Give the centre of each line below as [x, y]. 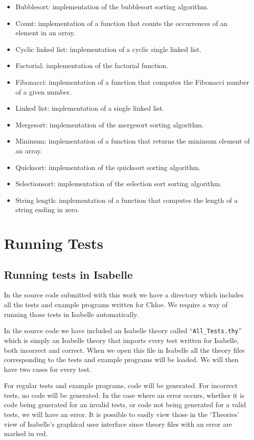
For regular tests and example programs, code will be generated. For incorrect [121, 385]
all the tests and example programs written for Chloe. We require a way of [116, 305]
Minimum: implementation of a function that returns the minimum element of [133, 141]
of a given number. [44, 91]
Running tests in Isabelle [69, 274]
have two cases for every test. [48, 369]
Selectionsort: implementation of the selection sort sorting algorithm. [119, 183]
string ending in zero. [47, 209]
